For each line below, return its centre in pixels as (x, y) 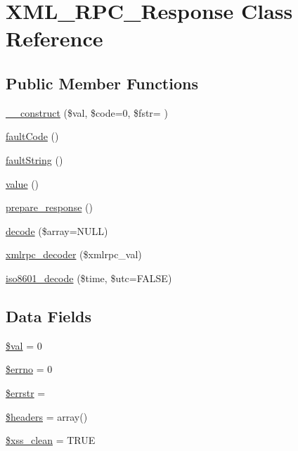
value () (22, 183)
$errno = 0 (29, 369)
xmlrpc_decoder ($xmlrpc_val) (74, 254)
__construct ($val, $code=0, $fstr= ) (87, 112)
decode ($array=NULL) (57, 230)
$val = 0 (24, 345)
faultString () (34, 159)
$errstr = (26, 392)
